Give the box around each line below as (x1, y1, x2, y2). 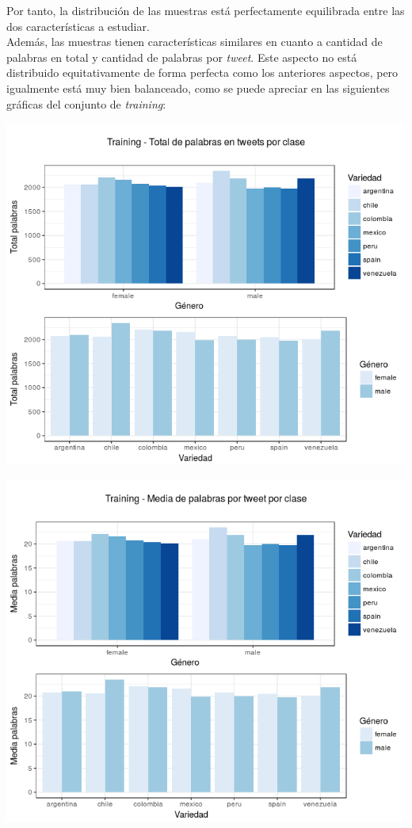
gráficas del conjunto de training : (6, 95, 166, 112)
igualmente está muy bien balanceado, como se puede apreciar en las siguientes (6, 79, 390, 96)
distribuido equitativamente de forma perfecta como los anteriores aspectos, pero (6, 64, 399, 81)
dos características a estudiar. (6, 17, 150, 34)
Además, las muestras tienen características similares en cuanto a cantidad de (6, 33, 383, 50)
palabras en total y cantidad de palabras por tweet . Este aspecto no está (6, 48, 357, 65)
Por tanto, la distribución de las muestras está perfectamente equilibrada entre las (6, 2, 405, 18)
